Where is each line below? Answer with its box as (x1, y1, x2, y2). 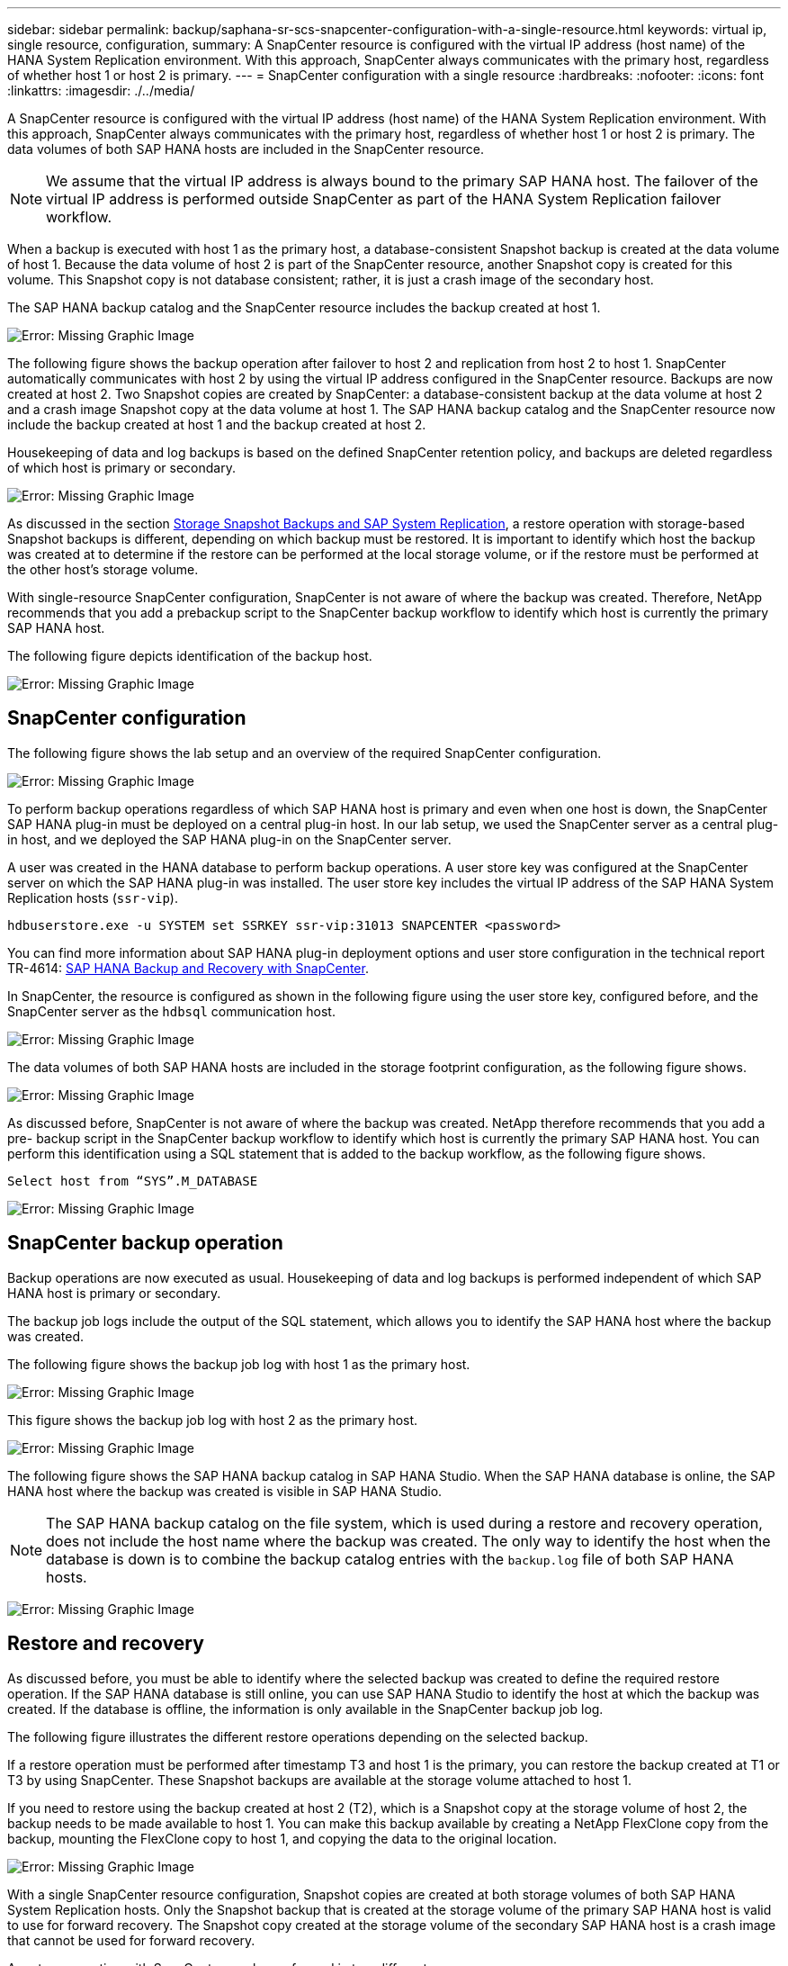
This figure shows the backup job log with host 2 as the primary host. (7, 1411, 418, 1428)
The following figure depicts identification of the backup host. (7, 648, 372, 663)
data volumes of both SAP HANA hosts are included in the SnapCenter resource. (7, 141, 484, 157)
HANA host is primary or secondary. (7, 1285, 221, 1301)
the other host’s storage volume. (7, 562, 199, 577)
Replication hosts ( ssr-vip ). (7, 889, 178, 906)
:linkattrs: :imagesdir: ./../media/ (7, 83, 195, 98)
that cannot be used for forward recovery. (7, 1932, 255, 1948)
